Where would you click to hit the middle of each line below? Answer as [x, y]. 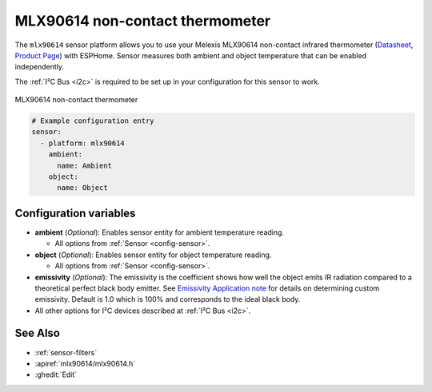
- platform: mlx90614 [83, 143]
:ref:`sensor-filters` [66, 352]
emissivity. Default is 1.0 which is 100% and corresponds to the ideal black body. [168, 299]
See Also [37, 333]
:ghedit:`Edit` [56, 374]
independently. [39, 67]
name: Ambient [84, 165]
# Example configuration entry [93, 121]
